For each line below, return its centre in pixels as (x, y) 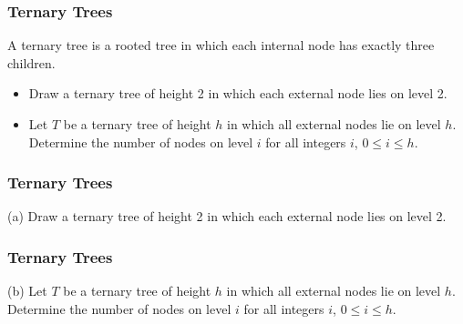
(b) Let (27, 291)
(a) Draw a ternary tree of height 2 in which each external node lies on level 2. (227, 216)
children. (31, 62)
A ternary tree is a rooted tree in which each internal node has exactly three (221, 45)
